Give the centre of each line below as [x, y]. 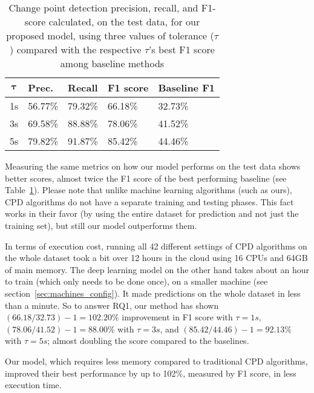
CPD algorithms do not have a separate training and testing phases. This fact [149, 201]
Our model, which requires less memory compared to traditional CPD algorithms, [156, 361]
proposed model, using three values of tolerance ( [110, 35]
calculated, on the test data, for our [124, 21]
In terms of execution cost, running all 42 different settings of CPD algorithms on [156, 246]
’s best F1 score [182, 49]
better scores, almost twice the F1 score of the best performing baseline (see [146, 178]
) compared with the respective [76, 49]
